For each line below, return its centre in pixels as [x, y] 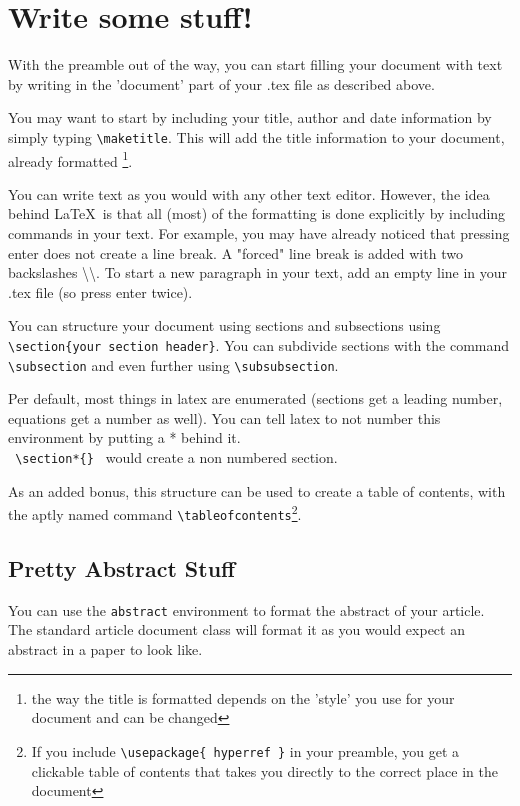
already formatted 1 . [70, 159]
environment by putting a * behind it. [124, 437]
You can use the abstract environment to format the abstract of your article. [246, 609]
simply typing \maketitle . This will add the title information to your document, [256, 136]
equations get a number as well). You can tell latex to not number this [224, 417]
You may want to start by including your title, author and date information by [250, 117]
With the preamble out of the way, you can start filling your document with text [255, 64]
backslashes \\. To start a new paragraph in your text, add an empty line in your [258, 272]
